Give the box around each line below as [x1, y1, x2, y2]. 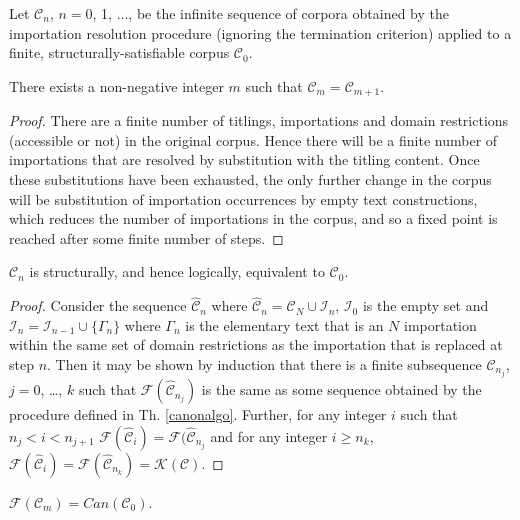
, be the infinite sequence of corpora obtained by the [128, 3, 449, 23]
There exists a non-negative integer [9, 75, 224, 96]
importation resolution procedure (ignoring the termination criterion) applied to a [9, 22, 512, 43]
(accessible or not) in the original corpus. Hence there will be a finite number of [9, 129, 498, 150]
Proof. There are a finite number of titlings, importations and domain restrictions [9, 110, 509, 131]
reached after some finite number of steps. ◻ [9, 227, 284, 248]
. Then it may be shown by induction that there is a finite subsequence [47, 353, 482, 374]
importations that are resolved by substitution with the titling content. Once [9, 149, 480, 170]
